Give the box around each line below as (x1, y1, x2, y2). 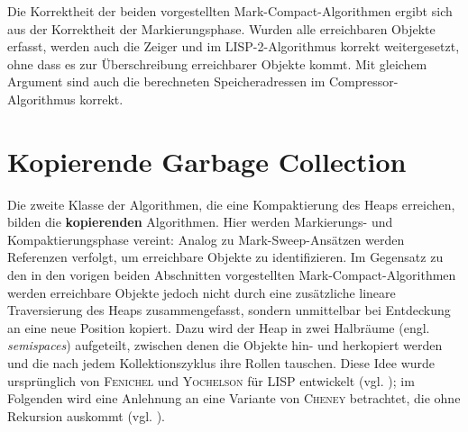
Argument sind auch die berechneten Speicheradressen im (7, 72, 326, 91)
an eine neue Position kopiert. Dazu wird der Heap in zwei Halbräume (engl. (7, 318, 430, 337)
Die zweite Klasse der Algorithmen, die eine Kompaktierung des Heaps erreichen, (7, 194, 455, 213)
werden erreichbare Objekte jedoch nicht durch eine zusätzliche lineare (7, 283, 396, 301)
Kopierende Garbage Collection (7, 142, 407, 179)
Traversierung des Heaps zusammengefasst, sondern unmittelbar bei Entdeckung (7, 301, 451, 319)
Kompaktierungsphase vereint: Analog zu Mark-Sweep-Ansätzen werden (7, 229, 405, 248)
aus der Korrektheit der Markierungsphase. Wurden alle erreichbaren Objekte (7, 19, 436, 38)
